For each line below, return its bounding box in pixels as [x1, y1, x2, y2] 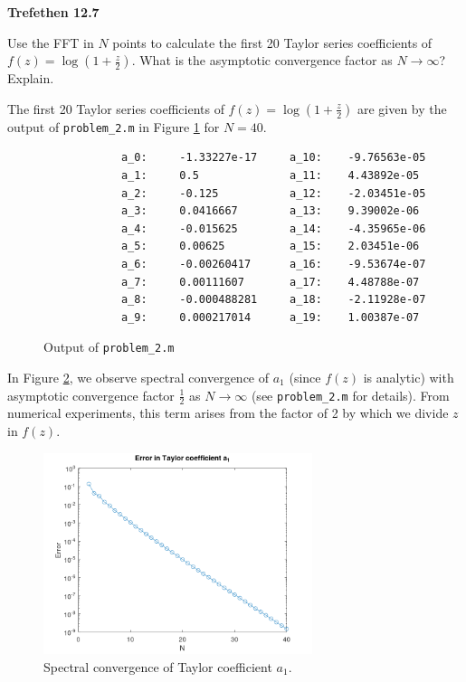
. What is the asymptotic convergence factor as [131, 51, 393, 70]
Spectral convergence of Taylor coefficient [43, 657, 272, 676]
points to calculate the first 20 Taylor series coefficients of [112, 33, 433, 52]
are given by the [357, 99, 447, 118]
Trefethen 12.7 [7, 3, 100, 21]
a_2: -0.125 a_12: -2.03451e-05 [120, 186, 426, 200]
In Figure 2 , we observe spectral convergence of [7, 368, 270, 387]
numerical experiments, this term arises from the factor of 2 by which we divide [7, 403, 449, 422]
